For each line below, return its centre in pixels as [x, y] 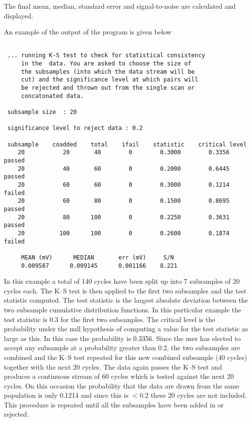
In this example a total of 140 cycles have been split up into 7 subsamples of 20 [122, 281]
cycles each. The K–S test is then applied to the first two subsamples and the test [125, 290]
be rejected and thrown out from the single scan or [108, 88]
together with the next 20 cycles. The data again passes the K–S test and [113, 366]
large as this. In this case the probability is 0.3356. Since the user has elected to [122, 338]
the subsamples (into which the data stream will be [108, 72]
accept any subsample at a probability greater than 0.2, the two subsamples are [122, 348]
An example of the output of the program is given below [88, 32]
